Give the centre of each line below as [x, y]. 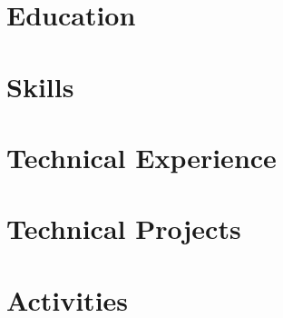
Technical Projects [124, 229]
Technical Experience [141, 157]
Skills [40, 86]
